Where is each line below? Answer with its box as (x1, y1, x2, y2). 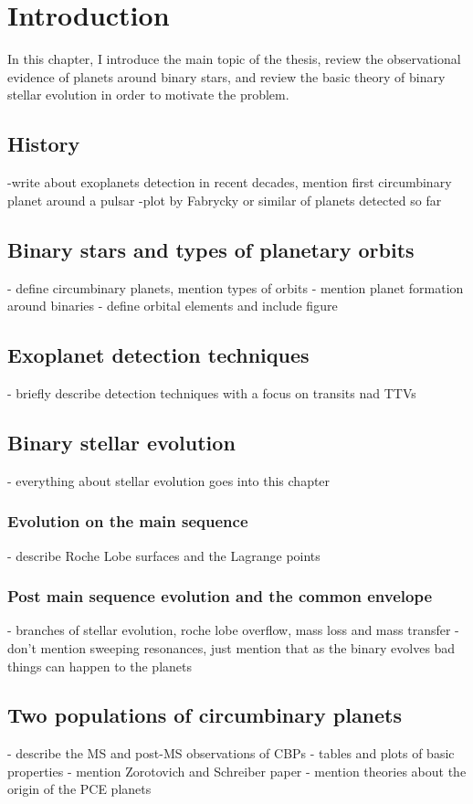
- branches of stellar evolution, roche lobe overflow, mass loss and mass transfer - (7, 620, 459, 640)
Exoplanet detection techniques (7, 341, 310, 369)
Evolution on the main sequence (7, 510, 248, 533)
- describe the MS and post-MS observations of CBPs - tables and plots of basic (7, 744, 455, 763)
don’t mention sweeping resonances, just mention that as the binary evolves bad (7, 638, 456, 657)
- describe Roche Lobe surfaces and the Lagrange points (7, 545, 321, 565)
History (7, 130, 80, 158)
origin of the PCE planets (7, 779, 152, 799)
